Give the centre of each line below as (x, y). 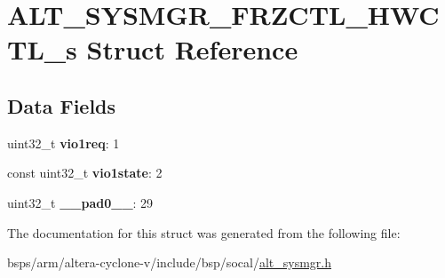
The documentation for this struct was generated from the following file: (204, 232)
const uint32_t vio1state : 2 (85, 173)
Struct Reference (192, 49)
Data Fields (62, 105)
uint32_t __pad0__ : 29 (80, 202)
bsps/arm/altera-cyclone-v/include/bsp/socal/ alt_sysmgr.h (169, 262)
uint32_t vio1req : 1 (64, 143)
